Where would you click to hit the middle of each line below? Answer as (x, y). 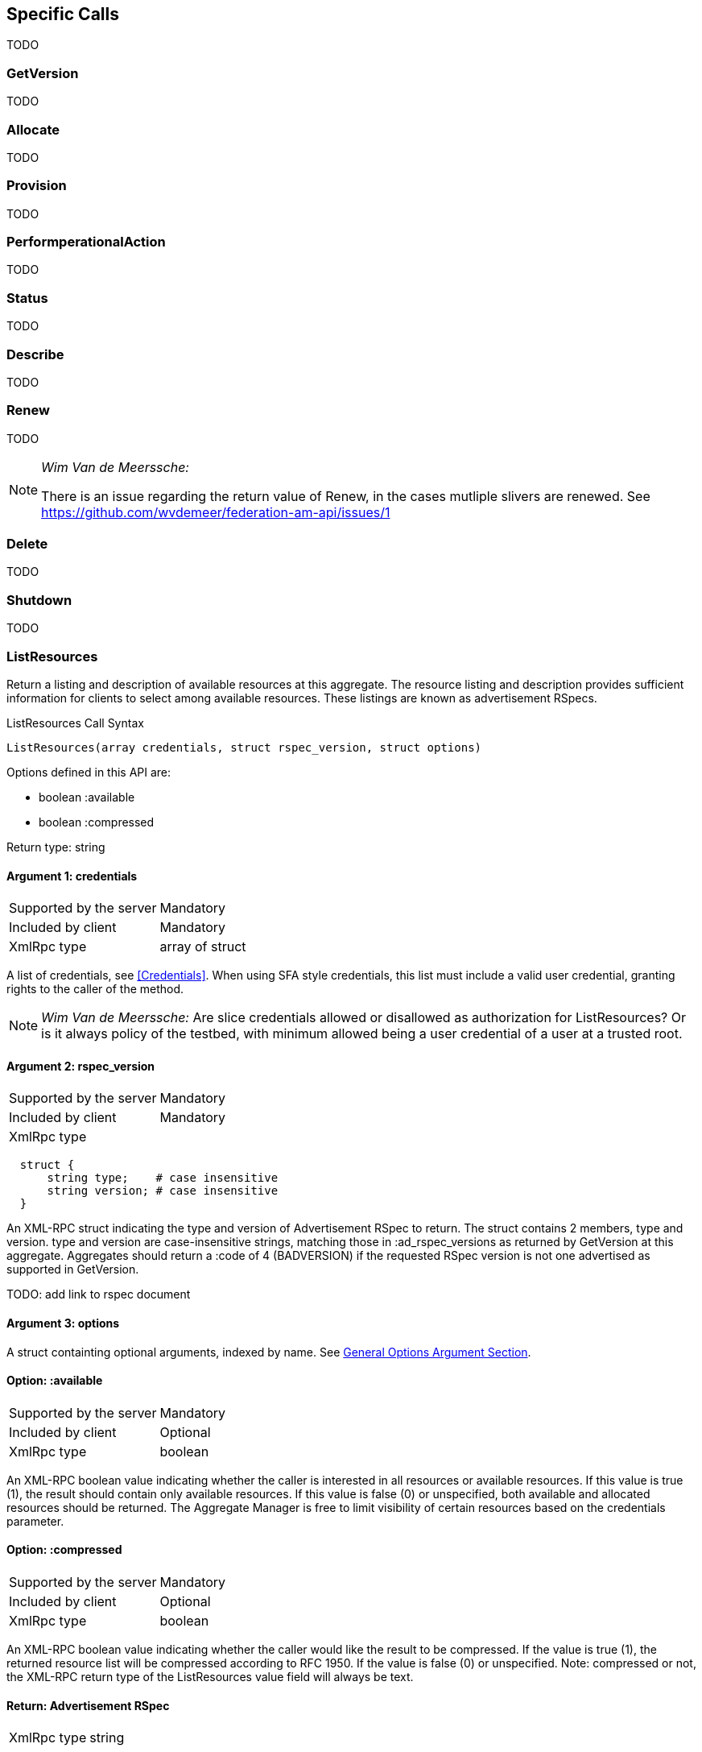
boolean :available (87, 797)
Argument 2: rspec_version (81, 1066)
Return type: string (56, 847)
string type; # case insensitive (163, 1178)
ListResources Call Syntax (75, 723)
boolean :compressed (97, 822)
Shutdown (39, 600)
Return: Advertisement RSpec (88, 1705)
